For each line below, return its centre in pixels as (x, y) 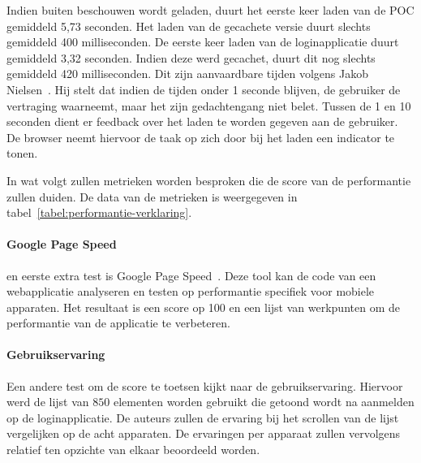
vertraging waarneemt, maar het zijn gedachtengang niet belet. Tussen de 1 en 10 (209, 105)
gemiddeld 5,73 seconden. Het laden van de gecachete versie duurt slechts (189, 26)
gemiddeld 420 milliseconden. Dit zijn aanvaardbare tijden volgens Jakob (187, 74)
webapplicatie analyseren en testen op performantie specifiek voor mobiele (191, 291)
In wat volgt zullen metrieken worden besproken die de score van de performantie (209, 180)
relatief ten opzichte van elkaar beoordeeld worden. (133, 450)
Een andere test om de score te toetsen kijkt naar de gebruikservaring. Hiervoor (205, 385)
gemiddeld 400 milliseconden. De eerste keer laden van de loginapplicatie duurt (203, 42)
